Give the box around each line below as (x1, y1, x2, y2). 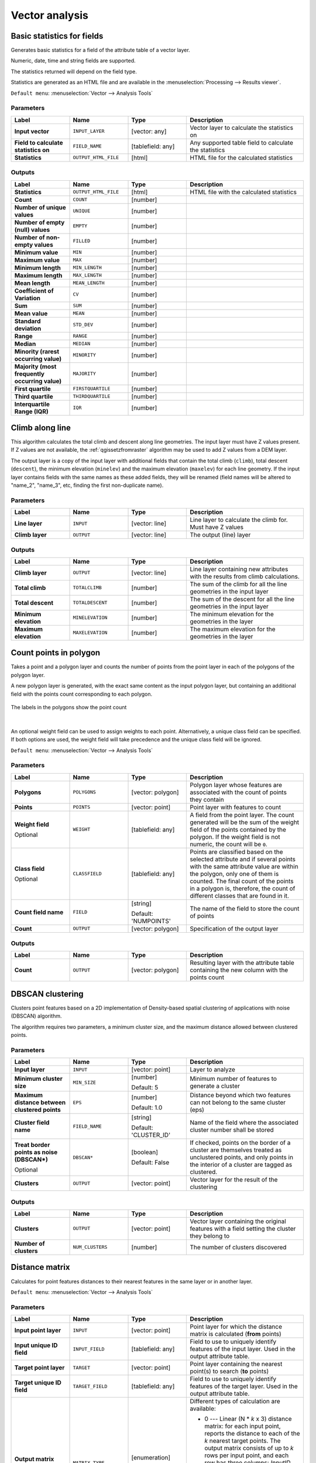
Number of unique (14, 203, 67, 211)
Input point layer (14, 1326, 61, 1334)
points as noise (14, 1148, 58, 1156)
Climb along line (11, 423, 71, 432)
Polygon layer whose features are (190, 781, 283, 789)
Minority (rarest (14, 347, 60, 355)
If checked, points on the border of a (190, 1139, 291, 1147)
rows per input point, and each (204, 1451, 289, 1459)
